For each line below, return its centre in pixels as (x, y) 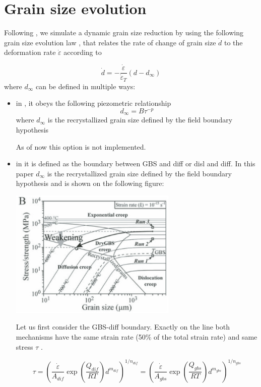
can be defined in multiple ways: (86, 86)
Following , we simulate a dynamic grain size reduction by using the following (124, 33)
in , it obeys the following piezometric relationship (93, 103)
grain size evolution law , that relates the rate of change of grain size (110, 42)
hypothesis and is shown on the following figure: (90, 183)
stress (24, 346)
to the (233, 42)
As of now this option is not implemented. (81, 146)
